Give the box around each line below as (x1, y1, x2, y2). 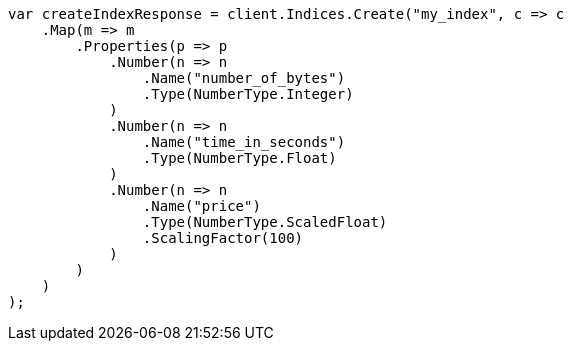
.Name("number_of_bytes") (142, 70, 346, 86)
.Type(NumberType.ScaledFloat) (142, 214, 388, 230)
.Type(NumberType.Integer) (142, 86, 354, 102)
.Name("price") (142, 198, 261, 214)
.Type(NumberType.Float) (142, 150, 337, 166)
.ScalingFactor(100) (142, 230, 304, 246)
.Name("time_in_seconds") (142, 134, 346, 150)
